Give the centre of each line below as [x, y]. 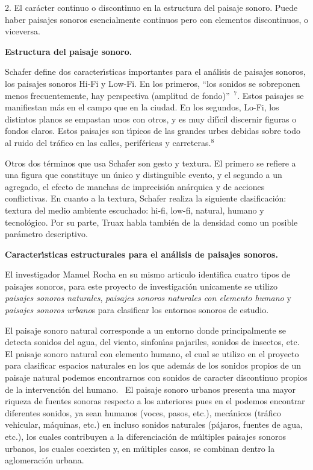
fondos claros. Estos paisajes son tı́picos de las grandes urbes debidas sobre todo [153, 131]
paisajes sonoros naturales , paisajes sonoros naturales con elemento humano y [148, 298]
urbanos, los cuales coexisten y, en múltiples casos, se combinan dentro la [140, 448]
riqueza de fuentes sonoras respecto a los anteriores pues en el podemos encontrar [155, 401]
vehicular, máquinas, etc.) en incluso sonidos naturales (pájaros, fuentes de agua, [154, 424]
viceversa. [23, 31]
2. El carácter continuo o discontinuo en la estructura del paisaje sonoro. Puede [151, 7]
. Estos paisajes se [271, 95]
